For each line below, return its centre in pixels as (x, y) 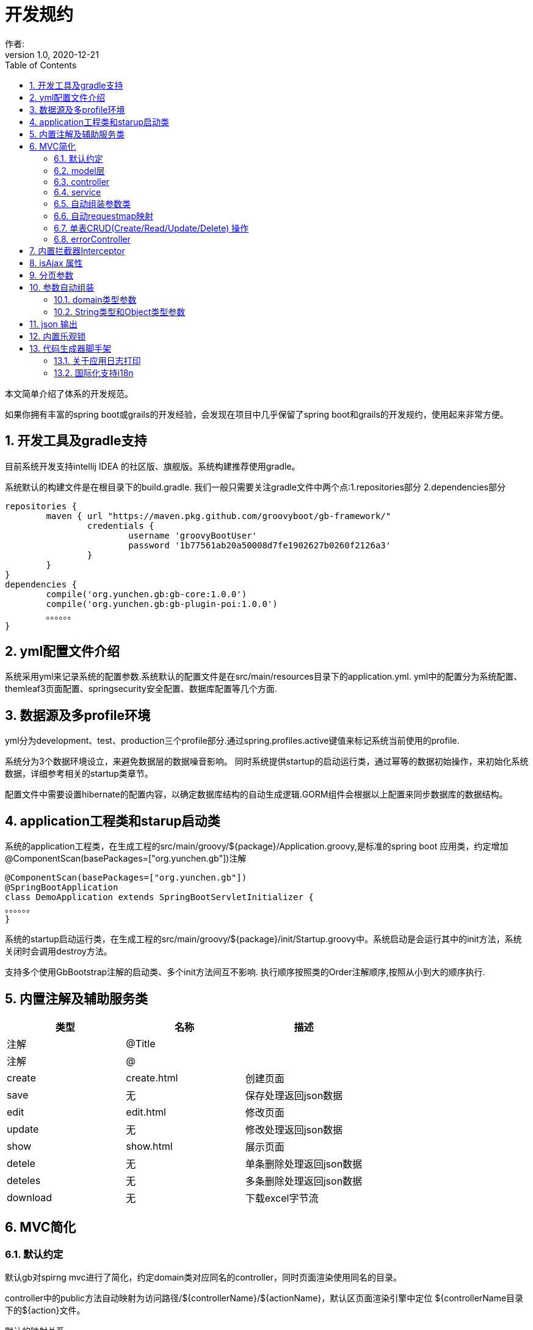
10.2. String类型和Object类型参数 (120, 311)
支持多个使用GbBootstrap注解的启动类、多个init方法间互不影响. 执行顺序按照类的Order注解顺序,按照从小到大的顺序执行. (245, 972)
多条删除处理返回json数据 (304, 1181)
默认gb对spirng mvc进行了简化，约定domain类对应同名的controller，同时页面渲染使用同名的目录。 (204, 1277)
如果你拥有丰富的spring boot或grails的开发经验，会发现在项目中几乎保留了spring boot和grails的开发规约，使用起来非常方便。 (257, 414)
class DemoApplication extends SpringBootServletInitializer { (159, 897)
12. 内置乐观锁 (58, 336)
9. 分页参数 (52, 275)
